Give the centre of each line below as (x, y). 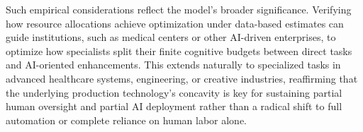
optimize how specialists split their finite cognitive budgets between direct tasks (179, 50)
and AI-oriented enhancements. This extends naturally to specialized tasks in (173, 65)
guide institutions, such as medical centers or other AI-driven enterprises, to (171, 37)
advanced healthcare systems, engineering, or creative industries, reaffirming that (182, 78)
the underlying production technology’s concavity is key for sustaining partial (174, 92)
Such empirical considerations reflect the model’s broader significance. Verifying (179, 9)
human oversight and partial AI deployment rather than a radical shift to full (174, 106)
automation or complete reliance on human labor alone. (127, 120)
